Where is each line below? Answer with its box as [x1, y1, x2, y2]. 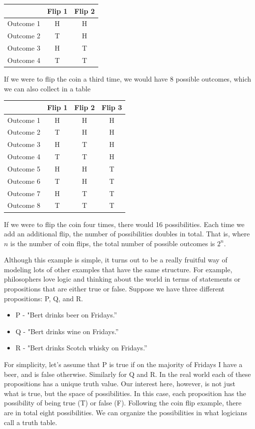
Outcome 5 [7, 163, 40, 173]
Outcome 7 [7, 188, 40, 198]
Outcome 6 [7, 175, 40, 186]
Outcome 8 [7, 200, 40, 210]
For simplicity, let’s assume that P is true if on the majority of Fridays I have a [4, 359, 243, 370]
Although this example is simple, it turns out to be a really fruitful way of [4, 255, 227, 265]
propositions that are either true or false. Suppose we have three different [4, 284, 225, 294]
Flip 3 [101, 102, 122, 112]
